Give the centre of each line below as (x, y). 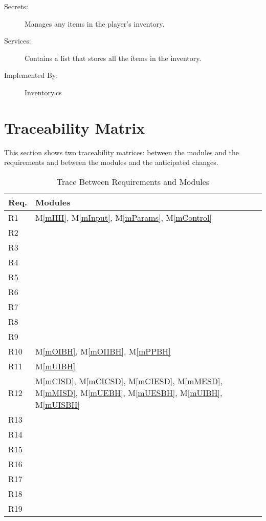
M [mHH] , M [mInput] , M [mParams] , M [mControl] (124, 217)
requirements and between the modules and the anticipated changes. (111, 162)
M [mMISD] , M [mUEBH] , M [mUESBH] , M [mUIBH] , (129, 392)
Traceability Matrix (75, 127)
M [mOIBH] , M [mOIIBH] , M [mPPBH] (103, 351)
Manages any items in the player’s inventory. (95, 23)
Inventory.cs (43, 92)
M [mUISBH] (58, 404)
